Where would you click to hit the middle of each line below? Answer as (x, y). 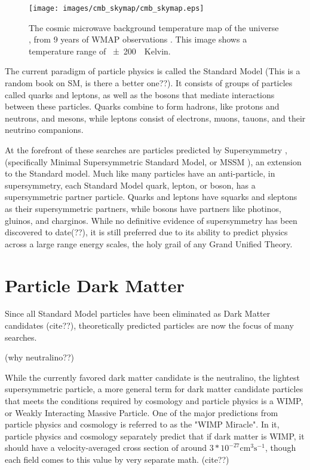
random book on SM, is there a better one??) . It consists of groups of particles (149, 83)
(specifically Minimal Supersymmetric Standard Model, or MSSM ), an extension (153, 161)
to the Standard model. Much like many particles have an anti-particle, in (140, 173)
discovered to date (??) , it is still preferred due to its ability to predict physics (146, 232)
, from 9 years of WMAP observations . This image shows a (138, 39)
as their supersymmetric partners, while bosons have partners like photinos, (143, 208)
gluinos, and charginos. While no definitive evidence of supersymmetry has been (151, 220)
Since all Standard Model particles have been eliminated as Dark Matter (138, 313)
